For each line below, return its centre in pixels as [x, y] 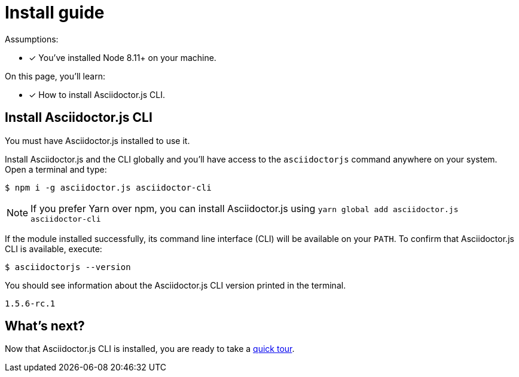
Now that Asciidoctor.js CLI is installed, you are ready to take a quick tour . [150, 349]
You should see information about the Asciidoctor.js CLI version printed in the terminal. [175, 285]
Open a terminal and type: [56, 169]
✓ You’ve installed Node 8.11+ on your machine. [123, 57]
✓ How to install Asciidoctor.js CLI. [97, 94]
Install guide [55, 13]
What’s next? [45, 326]
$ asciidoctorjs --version [68, 267]
